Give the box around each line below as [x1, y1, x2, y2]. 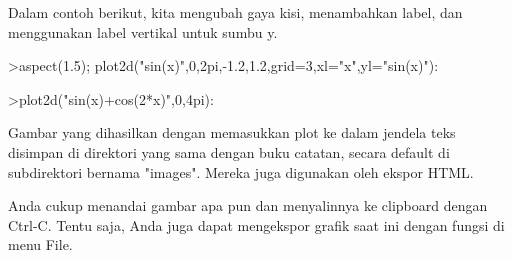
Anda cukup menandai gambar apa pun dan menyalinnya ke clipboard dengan [8, 195, 488, 216]
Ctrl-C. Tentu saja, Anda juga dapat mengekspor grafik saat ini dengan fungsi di [8, 214, 505, 235]
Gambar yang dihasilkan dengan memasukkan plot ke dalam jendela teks [8, 122, 456, 143]
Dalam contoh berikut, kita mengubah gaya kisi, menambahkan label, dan [8, 2, 463, 22]
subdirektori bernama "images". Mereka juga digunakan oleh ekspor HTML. [8, 161, 474, 182]
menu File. [8, 234, 73, 255]
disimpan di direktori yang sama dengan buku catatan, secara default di [8, 141, 450, 162]
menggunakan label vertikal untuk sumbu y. [8, 21, 278, 42]
